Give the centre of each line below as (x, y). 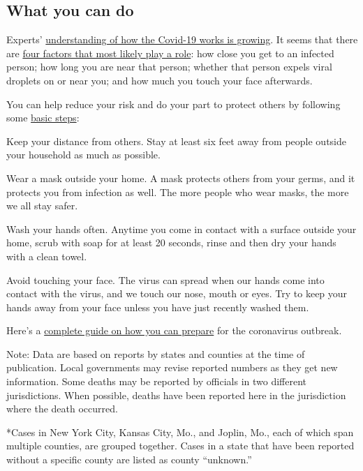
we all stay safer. (42, 205)
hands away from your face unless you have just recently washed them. (158, 307)
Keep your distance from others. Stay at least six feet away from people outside (177, 141)
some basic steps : (43, 118)
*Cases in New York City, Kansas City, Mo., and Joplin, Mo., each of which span (180, 432)
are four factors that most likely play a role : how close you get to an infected (170, 53)
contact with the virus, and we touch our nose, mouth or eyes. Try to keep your (177, 293)
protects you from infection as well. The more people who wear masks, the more (178, 192)
